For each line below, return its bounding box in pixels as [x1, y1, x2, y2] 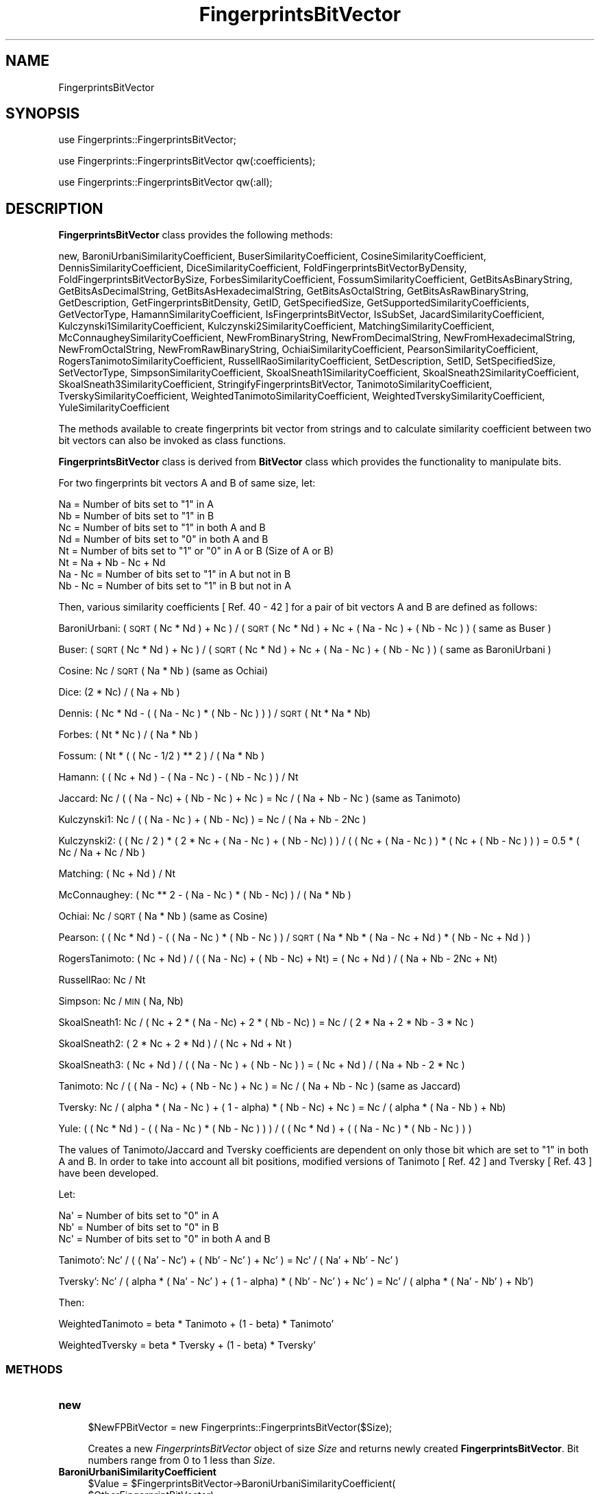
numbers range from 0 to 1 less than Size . [88, 1454, 275, 1467]
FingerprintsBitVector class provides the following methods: [58, 229, 333, 241]
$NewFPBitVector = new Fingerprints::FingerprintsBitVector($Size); [88, 1421, 392, 1434]
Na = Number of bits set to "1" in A [58, 498, 214, 511]
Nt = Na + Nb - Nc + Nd [58, 556, 166, 569]
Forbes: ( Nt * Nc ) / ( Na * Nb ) [58, 728, 199, 741]
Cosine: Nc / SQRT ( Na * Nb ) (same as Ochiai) [58, 665, 268, 677]
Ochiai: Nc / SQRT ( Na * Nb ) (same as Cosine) [58, 910, 268, 922]
